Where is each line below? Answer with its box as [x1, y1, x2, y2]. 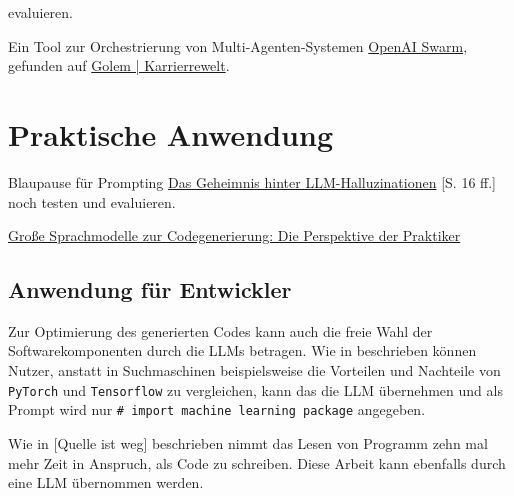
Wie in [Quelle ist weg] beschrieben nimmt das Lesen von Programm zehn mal [8, 432, 488, 453]
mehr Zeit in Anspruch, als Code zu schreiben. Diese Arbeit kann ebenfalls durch [8, 452, 506, 473]
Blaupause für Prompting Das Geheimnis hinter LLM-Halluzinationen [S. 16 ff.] [8, 171, 496, 192]
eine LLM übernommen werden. [8, 472, 204, 493]
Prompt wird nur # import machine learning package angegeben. [8, 399, 426, 420]
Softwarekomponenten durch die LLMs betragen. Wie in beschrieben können [8, 340, 477, 361]
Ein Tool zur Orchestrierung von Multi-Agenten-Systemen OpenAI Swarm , [8, 35, 468, 56]
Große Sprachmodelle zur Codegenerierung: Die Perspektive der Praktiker [8, 225, 461, 246]
